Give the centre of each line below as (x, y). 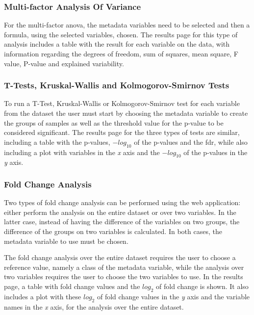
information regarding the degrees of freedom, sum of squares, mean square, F (121, 53)
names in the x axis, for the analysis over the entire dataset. (94, 306)
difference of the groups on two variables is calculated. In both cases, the (113, 231)
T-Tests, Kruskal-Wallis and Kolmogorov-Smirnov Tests (117, 85)
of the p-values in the (216, 152)
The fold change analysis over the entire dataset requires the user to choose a (120, 257)
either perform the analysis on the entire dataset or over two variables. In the (120, 212)
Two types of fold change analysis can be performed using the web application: (122, 202)
